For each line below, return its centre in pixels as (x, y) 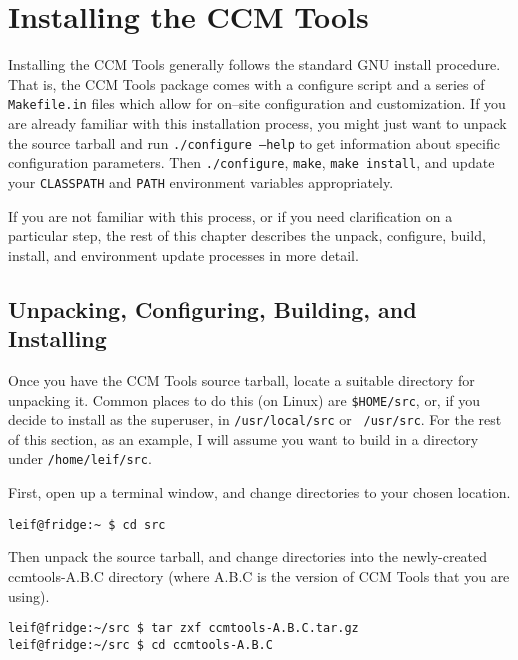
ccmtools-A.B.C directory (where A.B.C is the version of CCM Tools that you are (259, 575)
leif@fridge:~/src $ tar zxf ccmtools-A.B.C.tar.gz (183, 628)
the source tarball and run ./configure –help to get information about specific (254, 142)
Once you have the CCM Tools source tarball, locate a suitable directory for (241, 379)
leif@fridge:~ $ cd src (87, 524)
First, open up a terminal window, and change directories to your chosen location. (259, 492)
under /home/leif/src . (80, 458)
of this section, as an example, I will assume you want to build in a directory (243, 438)
